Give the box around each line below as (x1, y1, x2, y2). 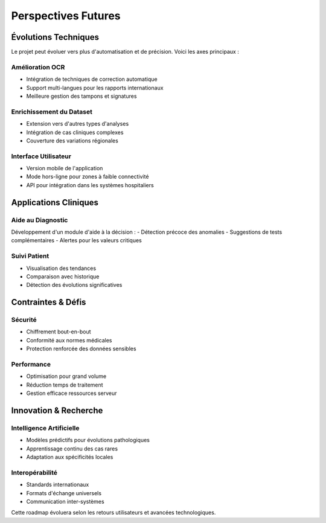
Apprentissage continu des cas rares (26, 444, 118, 452)
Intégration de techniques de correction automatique (26, 75, 158, 83)
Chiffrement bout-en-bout (26, 328, 91, 335)
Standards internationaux (26, 481, 89, 489)
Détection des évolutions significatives (26, 281, 123, 289)
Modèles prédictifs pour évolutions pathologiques (26, 437, 150, 444)
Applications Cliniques (11, 197, 99, 208)
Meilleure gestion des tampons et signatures (26, 92, 137, 100)
